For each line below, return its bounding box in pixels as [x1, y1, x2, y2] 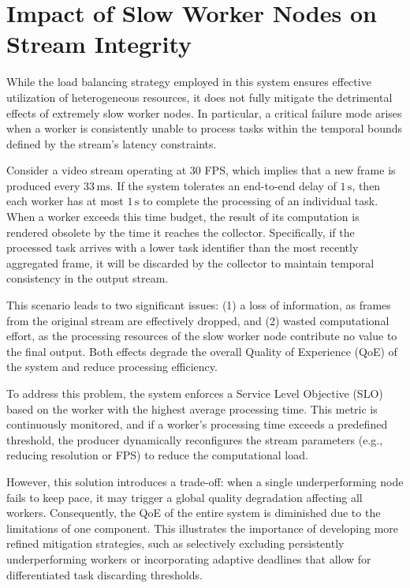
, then [352, 177, 381, 193]
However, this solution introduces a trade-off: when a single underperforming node [6, 473, 404, 489]
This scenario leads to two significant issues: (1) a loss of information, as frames [6, 297, 391, 313]
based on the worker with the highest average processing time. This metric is [6, 400, 378, 417]
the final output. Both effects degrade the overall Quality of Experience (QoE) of [6, 343, 397, 359]
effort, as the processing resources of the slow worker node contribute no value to [6, 328, 397, 344]
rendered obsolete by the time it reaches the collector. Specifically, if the [6, 223, 355, 240]
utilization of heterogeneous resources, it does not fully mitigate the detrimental [6, 88, 393, 105]
